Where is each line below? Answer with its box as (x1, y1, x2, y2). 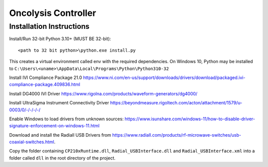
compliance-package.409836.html (9, 82, 80, 87)
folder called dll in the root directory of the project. (9, 155, 116, 161)
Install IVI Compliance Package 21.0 (9, 75, 82, 81)
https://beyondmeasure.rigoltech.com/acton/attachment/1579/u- (110, 100, 243, 106)
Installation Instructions (9, 22, 90, 31)
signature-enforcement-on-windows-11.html (9, 123, 100, 129)
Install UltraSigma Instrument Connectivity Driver (9, 100, 109, 106)
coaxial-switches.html (9, 139, 55, 145)
